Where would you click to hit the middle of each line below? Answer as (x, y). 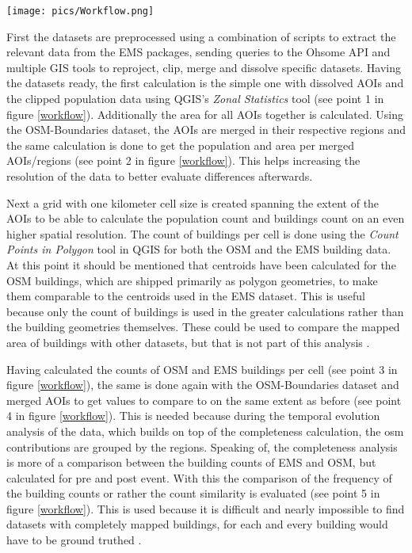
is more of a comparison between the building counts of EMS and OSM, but (191, 462)
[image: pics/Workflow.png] (80, 11)
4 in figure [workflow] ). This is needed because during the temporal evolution (193, 416)
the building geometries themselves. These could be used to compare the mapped (203, 327)
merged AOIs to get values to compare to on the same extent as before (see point (204, 400)
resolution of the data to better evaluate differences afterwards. (160, 176)
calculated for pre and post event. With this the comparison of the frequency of (199, 477)
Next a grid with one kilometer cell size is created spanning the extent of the (193, 202)
